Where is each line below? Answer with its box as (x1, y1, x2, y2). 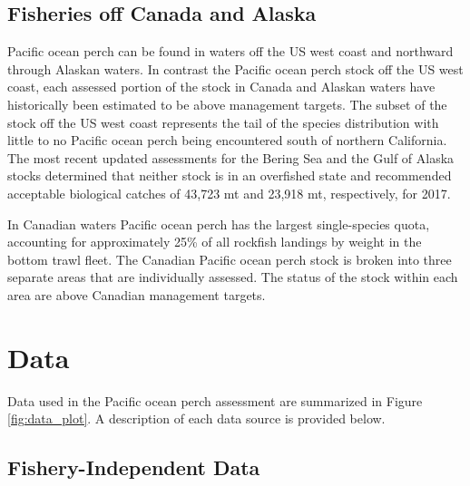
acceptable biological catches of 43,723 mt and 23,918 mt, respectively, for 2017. (7, 183, 451, 202)
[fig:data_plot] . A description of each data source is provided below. (7, 409, 386, 428)
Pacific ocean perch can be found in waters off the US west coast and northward (7, 42, 454, 61)
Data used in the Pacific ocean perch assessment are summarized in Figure (7, 391, 423, 410)
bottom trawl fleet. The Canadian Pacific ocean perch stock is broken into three (7, 249, 452, 268)
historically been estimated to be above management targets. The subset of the (7, 94, 447, 113)
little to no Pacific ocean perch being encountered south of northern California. (7, 131, 447, 150)
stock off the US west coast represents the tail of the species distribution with (7, 112, 439, 131)
